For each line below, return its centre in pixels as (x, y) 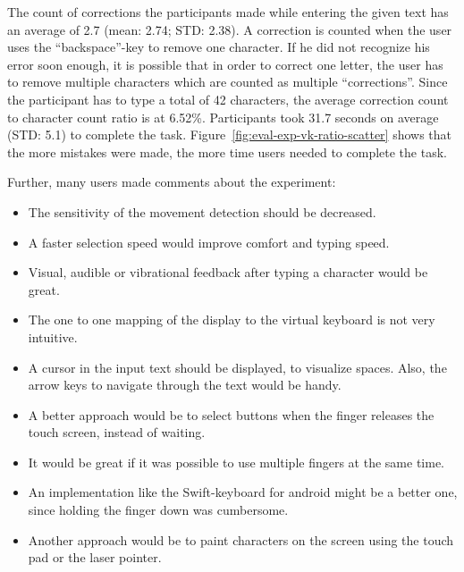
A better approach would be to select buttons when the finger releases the (231, 414)
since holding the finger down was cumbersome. (158, 510)
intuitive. (53, 336)
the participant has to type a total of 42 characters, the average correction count (228, 99)
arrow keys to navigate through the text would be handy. (185, 385)
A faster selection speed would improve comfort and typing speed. (209, 242)
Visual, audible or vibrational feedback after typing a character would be (228, 272)
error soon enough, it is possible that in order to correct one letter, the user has (225, 64)
